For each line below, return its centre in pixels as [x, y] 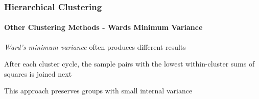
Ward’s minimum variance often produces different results [95, 46]
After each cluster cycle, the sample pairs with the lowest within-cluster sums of [129, 64]
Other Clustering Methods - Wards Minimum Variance [103, 27]
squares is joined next [38, 73]
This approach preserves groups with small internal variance [98, 91]
